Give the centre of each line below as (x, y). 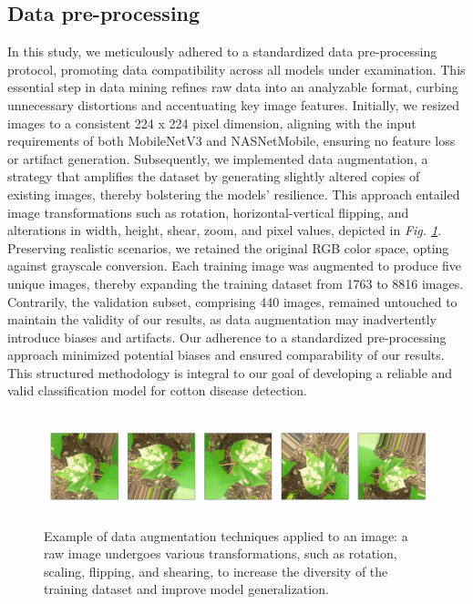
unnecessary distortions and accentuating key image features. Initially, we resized (234, 104)
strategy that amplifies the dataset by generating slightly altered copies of (214, 176)
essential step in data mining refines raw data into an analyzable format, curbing (233, 87)
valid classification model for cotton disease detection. (157, 390)
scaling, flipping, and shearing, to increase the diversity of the (216, 571)
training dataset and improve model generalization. (186, 589)
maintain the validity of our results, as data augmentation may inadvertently (222, 319)
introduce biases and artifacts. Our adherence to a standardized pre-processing (227, 337)
